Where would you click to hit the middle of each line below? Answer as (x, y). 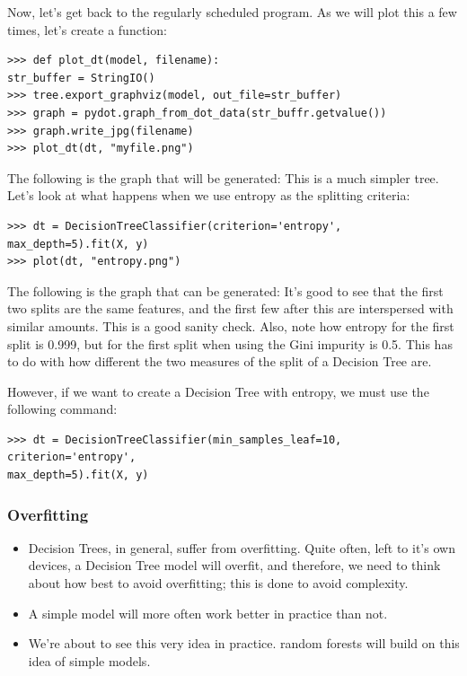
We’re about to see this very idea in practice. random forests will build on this (244, 643)
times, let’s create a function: (87, 29)
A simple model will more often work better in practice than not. (208, 613)
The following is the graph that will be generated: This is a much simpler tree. (223, 177)
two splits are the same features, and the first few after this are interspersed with (230, 308)
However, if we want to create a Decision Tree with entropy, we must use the (218, 391)
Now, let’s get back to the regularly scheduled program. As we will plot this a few (232, 12)
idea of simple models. (89, 660)
